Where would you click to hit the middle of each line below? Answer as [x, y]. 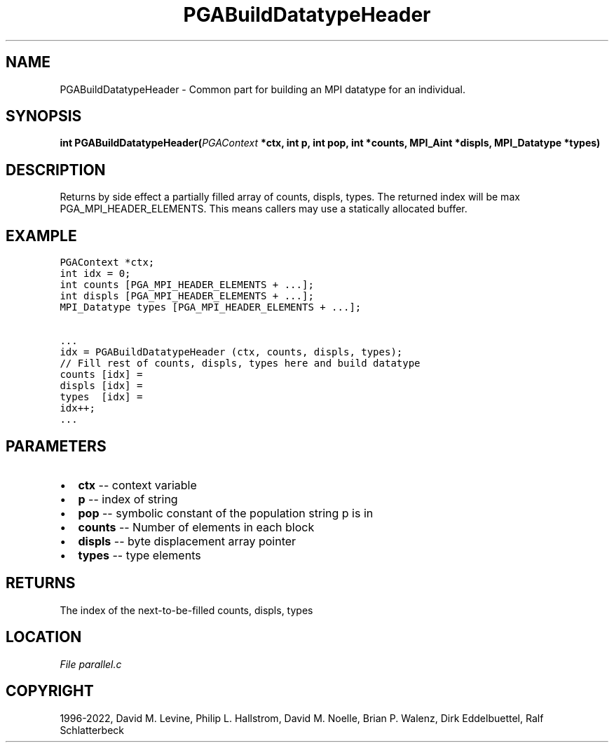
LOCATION [44, 637]
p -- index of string [128, 499]
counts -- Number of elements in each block [196, 527]
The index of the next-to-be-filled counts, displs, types [186, 610]
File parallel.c [91, 664]
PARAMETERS [56, 446]
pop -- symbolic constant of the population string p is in [226, 513]
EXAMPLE [41, 236]
